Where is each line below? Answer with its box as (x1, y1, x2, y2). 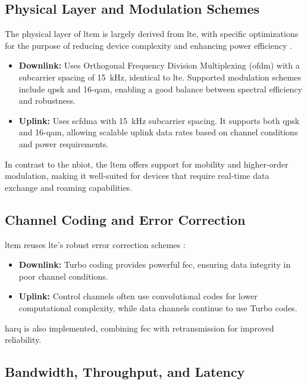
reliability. (5, 333, 42, 346)
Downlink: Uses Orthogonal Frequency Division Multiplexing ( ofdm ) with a (18, 59, 300, 72)
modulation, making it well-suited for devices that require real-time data (5, 169, 270, 182)
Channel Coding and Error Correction (5, 210, 246, 228)
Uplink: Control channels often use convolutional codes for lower (18, 290, 258, 302)
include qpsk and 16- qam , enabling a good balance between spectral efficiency (18, 82, 303, 95)
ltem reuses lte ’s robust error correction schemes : (5, 238, 186, 250)
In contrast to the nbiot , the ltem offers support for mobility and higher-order (5, 157, 289, 170)
